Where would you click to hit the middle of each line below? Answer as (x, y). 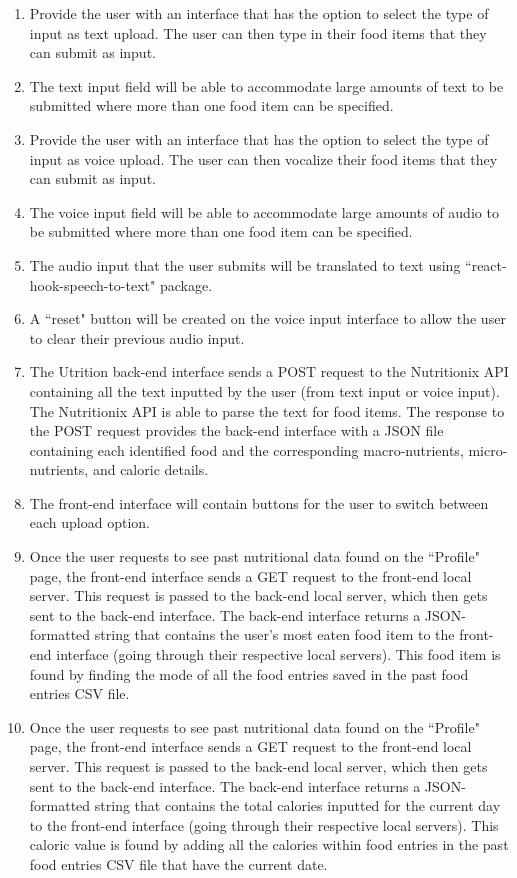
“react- (486, 264)
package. (186, 284)
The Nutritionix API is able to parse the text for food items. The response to (267, 410)
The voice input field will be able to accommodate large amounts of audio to (264, 211)
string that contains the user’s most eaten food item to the (274, 634)
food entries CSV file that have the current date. (178, 863)
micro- (488, 449)
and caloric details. (150, 469)
